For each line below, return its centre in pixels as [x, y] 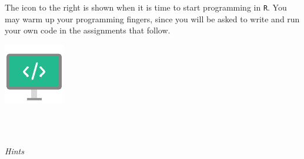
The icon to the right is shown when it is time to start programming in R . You [146, 7]
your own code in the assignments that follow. [88, 30]
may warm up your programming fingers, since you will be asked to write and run [152, 18]
